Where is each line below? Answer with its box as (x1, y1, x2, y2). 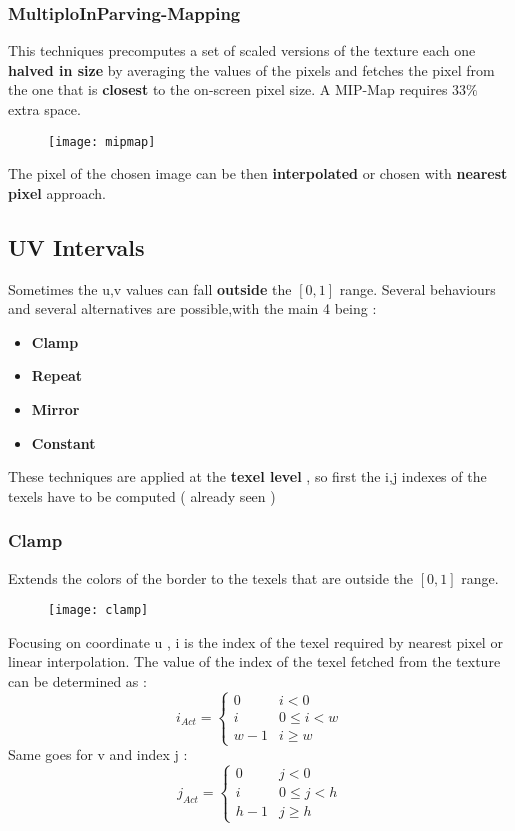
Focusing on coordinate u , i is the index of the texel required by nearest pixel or (8, 631, 503, 652)
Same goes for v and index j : (8, 744, 188, 765)
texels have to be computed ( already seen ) (8, 485, 276, 506)
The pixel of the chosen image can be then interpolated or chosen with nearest (8, 163, 508, 184)
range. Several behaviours (339, 278, 496, 299)
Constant (31, 432, 96, 453)
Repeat (31, 365, 83, 386)
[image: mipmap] (48, 134, 156, 149)
